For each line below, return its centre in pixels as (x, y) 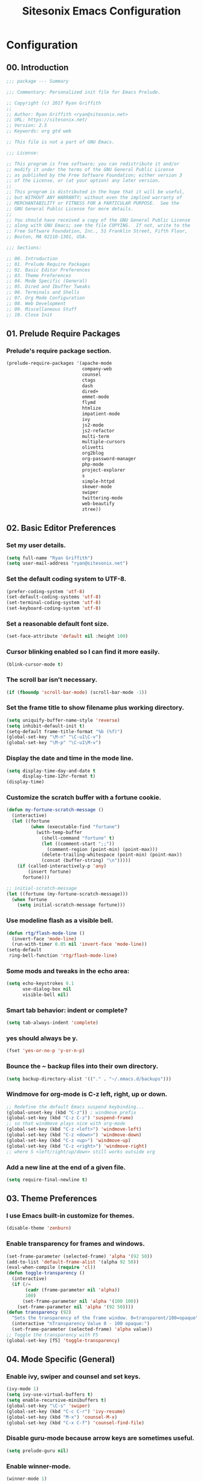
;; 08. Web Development (36, 303)
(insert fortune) (50, 872)
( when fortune (29, 899)
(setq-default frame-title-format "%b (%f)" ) (64, 731)
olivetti (93, 448)
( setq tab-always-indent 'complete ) (52, 1023)
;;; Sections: (24, 248)
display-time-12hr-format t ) (59, 776)
